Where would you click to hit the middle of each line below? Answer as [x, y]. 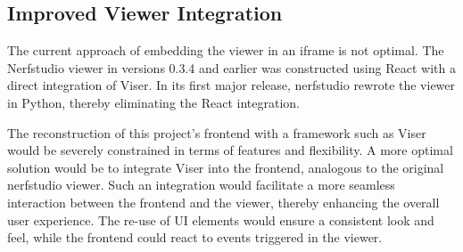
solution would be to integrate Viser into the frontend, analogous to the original [226, 167]
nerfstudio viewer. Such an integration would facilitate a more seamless [201, 185]
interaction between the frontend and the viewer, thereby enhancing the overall [223, 202]
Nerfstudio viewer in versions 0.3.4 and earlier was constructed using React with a [231, 67]
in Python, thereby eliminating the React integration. [153, 102]
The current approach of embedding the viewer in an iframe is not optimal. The [226, 50]
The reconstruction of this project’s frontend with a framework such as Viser [217, 132]
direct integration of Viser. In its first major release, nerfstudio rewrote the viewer [231, 85]
